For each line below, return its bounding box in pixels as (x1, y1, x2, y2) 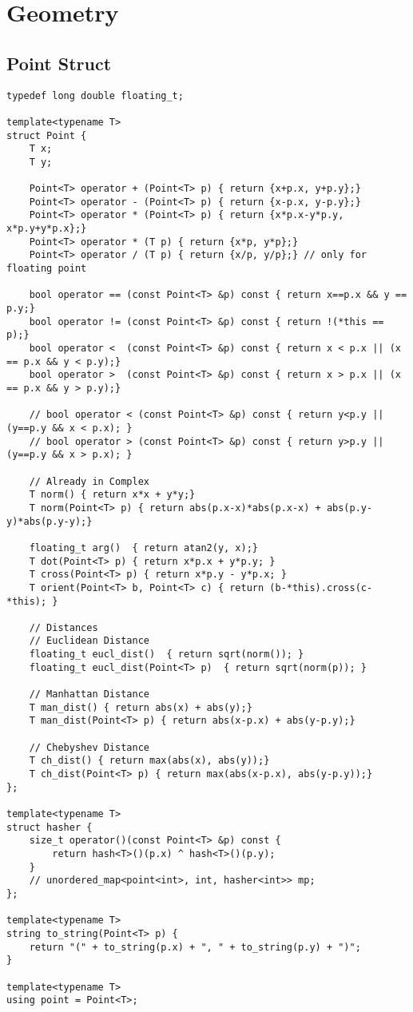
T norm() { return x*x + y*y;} (29, 489, 196, 501)
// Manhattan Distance (29, 689, 149, 700)
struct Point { (6, 129, 87, 141)
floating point (6, 263, 87, 275)
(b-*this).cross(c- (269, 581, 373, 593)
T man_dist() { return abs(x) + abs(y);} (29, 701, 252, 713)
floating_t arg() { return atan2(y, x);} (29, 542, 258, 554)
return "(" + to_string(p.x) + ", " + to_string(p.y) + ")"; (29, 941, 361, 953)
